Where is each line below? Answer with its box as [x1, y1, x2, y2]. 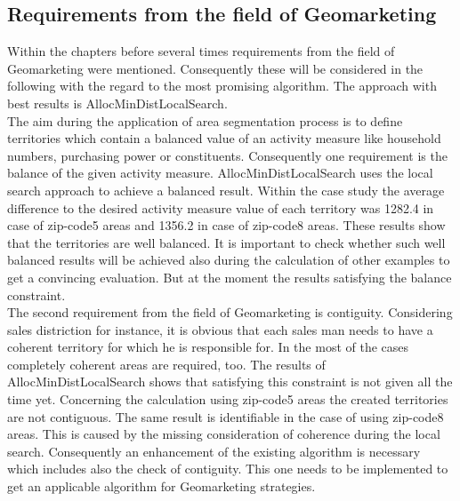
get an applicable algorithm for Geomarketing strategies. [7, 477, 316, 496]
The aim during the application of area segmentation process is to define [7, 111, 403, 130]
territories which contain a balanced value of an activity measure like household [7, 129, 441, 147]
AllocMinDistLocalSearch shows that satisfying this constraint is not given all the [7, 372, 453, 391]
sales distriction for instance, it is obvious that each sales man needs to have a [7, 320, 433, 338]
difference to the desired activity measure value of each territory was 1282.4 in [7, 198, 434, 217]
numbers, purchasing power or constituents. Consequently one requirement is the [7, 146, 448, 164]
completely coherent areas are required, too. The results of [7, 354, 326, 373]
